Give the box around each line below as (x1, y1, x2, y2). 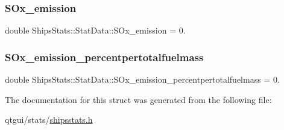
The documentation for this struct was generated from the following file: (5, 93, 272, 105)
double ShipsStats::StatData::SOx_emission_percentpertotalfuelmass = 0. (5, 73, 280, 86)
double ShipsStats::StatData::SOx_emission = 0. (5, 24, 186, 37)
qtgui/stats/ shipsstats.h (5, 113, 93, 126)
